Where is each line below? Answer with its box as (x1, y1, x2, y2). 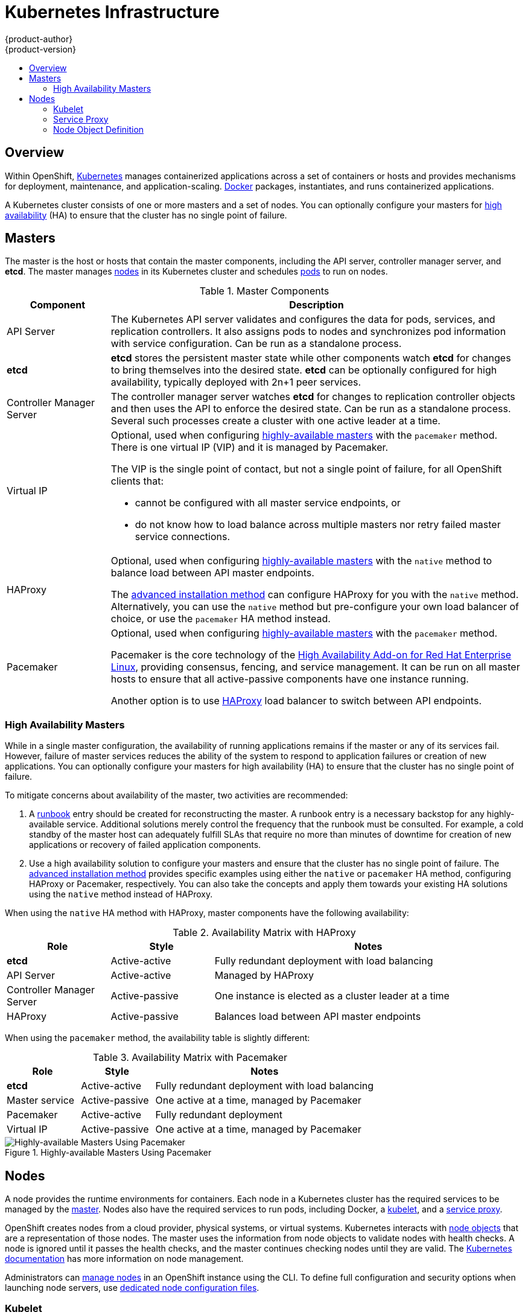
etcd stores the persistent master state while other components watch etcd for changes (110, 352, 511, 365)
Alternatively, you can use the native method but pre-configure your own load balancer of (110, 600, 520, 613)
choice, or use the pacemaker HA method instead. (110, 613, 331, 625)
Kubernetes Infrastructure (5, 2, 220, 22)
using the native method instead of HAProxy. (29, 889, 213, 900)
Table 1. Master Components (199, 285, 329, 298)
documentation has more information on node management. (5, 1253, 244, 1264)
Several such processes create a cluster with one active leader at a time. (110, 415, 441, 427)
